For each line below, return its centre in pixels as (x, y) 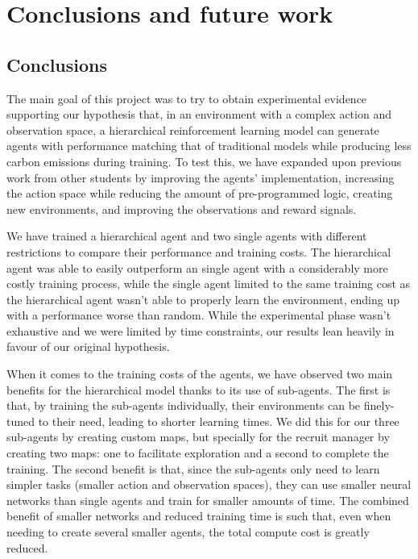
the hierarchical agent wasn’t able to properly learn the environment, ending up (203, 299)
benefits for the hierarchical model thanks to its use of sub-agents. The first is (199, 389)
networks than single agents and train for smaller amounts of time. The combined (208, 500)
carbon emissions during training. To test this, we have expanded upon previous (204, 161)
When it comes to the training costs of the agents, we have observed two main (200, 374)
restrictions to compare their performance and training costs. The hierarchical (199, 251)
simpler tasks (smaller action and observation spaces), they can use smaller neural (209, 484)
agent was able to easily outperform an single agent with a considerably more (197, 267)
